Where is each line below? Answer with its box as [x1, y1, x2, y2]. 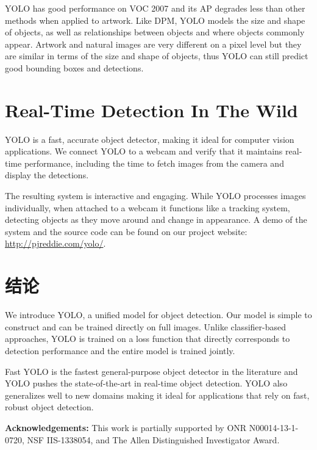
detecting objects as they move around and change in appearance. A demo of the [5, 213, 307, 226]
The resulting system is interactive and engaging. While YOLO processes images [5, 189, 306, 202]
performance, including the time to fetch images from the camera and [24, 156, 284, 169]
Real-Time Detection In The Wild [5, 97, 298, 122]
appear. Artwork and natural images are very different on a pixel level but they [5, 37, 302, 50]
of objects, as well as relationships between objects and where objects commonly [5, 26, 305, 38]
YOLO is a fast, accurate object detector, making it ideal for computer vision [5, 132, 294, 145]
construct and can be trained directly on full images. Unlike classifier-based [5, 320, 286, 333]
